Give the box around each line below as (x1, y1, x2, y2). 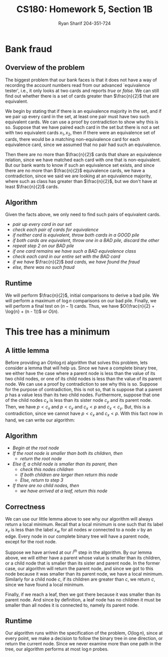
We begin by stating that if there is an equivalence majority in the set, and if (5, 108, 162, 114)
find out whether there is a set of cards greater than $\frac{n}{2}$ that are (5, 92, 159, 99)
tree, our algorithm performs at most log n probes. (5, 646, 109, 652)
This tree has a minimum (5, 326, 110, 338)
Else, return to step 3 (20, 477, 64, 483)
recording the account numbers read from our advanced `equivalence (5, 82, 150, 88)
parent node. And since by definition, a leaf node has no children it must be (5, 596, 161, 602)
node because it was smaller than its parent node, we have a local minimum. (5, 571, 163, 577)
